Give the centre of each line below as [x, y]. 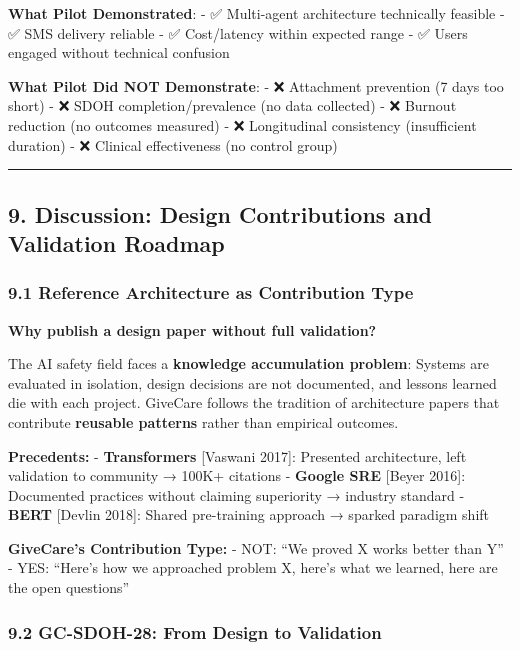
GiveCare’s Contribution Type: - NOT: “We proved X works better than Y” [256, 547]
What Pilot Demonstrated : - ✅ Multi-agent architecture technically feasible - [256, 13]
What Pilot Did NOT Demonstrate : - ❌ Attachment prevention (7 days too [256, 85]
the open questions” [69, 587]
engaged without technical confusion [119, 52]
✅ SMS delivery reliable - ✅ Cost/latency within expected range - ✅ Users [238, 32]
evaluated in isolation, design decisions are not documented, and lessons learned [252, 382]
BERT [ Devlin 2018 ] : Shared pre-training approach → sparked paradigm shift [249, 514]
